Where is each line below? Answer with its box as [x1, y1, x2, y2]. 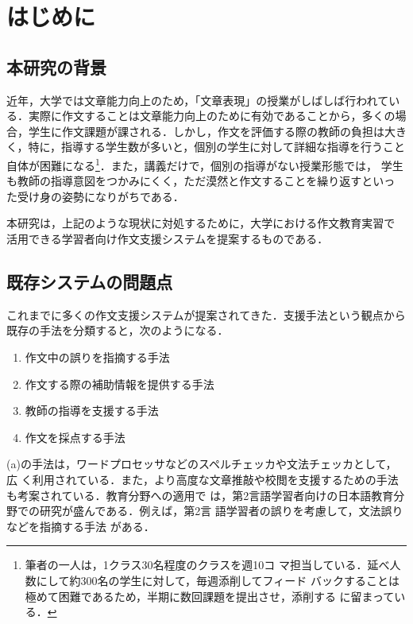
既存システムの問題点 [6, 269, 173, 293]
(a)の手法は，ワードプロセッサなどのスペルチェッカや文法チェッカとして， [6, 455, 397, 472]
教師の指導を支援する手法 [25, 402, 159, 419]
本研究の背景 [6, 54, 106, 79]
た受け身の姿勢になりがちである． [6, 188, 184, 204]
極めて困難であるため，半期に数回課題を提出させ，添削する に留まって [25, 587, 395, 604]
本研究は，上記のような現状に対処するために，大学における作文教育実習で [6, 215, 396, 231]
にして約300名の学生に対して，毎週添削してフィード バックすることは [36, 572, 399, 588]
